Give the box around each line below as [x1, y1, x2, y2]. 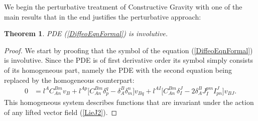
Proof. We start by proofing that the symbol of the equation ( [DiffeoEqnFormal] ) [4, 45, 253, 55]
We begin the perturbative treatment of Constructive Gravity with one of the [4, 2, 242, 12]
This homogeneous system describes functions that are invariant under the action [4, 97, 254, 107]
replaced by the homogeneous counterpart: [4, 74, 135, 85]
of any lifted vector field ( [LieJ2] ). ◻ [4, 106, 117, 117]
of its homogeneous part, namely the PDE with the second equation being [4, 64, 232, 75]
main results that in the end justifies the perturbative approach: [4, 11, 201, 22]
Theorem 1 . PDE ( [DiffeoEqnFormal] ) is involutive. [4, 28, 168, 39]
